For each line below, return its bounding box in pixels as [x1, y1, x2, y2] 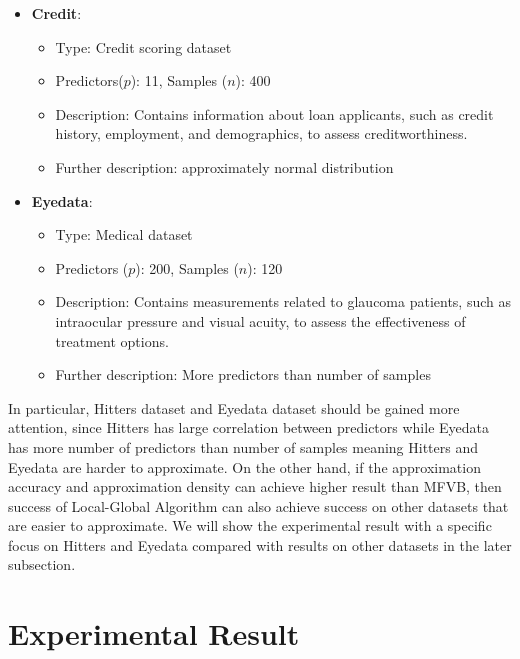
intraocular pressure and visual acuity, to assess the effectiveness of [55, 310, 466, 331]
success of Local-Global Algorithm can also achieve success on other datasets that [8, 495, 509, 516]
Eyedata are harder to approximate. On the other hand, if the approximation [8, 456, 481, 477]
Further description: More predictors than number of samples [55, 364, 431, 385]
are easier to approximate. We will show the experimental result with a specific [8, 515, 492, 536]
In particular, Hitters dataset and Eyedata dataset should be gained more [8, 397, 460, 418]
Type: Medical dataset [55, 224, 193, 245]
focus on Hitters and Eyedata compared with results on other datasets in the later [8, 534, 512, 555]
